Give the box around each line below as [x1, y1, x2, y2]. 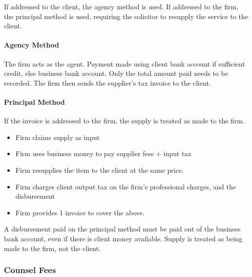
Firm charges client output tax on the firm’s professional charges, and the [15, 181, 236, 191]
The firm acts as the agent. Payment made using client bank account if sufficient [4, 58, 245, 69]
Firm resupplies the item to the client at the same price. [15, 164, 184, 175]
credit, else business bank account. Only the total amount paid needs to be [4, 68, 228, 78]
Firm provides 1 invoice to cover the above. [15, 207, 145, 217]
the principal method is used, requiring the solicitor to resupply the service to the [4, 11, 248, 21]
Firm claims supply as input [15, 132, 100, 142]
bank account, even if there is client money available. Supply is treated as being [4, 233, 243, 243]
